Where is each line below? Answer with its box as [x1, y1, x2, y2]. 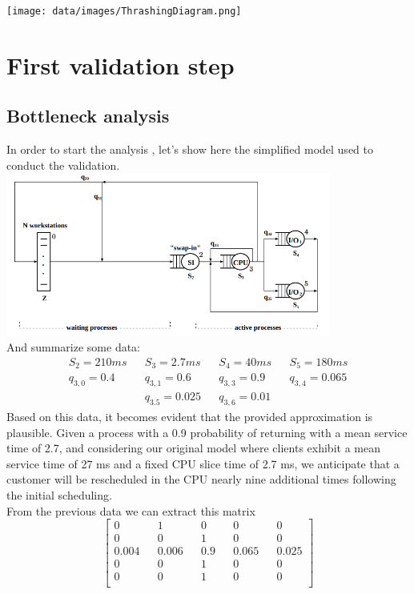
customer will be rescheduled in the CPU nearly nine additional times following [6, 471, 396, 488]
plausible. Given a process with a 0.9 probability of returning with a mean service [6, 423, 408, 440]
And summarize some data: [6, 339, 141, 355]
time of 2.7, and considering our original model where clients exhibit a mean [6, 439, 380, 456]
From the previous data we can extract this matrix [6, 502, 255, 519]
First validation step [6, 48, 235, 81]
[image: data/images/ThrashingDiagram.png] [6, 6, 242, 17]
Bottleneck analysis [6, 103, 170, 128]
